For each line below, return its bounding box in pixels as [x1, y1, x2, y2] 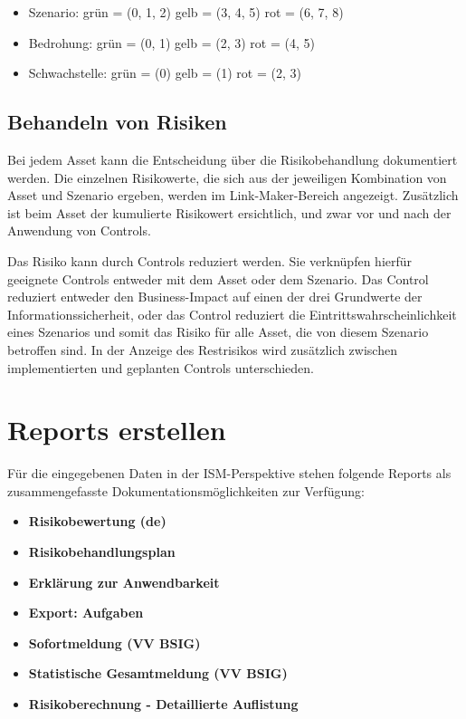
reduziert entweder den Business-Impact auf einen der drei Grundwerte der [7, 287, 423, 306]
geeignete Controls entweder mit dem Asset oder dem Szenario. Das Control [7, 269, 429, 288]
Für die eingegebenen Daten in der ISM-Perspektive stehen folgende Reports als [7, 464, 452, 483]
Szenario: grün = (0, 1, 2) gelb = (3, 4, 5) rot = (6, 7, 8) [28, 3, 344, 21]
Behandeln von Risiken [7, 108, 227, 136]
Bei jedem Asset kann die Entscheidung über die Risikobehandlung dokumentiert [7, 149, 458, 168]
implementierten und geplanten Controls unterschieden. [7, 358, 315, 377]
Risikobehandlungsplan [28, 542, 176, 561]
